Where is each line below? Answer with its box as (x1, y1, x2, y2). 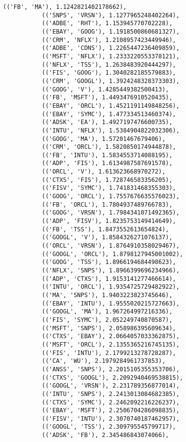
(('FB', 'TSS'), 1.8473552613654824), (41, 225, 169, 233)
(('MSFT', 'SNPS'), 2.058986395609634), (41, 324, 176, 332)
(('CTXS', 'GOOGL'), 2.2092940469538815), (41, 374, 184, 381)
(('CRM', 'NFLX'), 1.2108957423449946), (41, 36, 176, 44)
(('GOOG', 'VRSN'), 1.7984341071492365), (41, 209, 180, 217)
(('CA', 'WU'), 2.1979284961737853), (41, 357, 166, 365)
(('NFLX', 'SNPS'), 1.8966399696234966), (41, 267, 180, 274)
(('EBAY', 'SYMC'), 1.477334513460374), (41, 110, 176, 118)
